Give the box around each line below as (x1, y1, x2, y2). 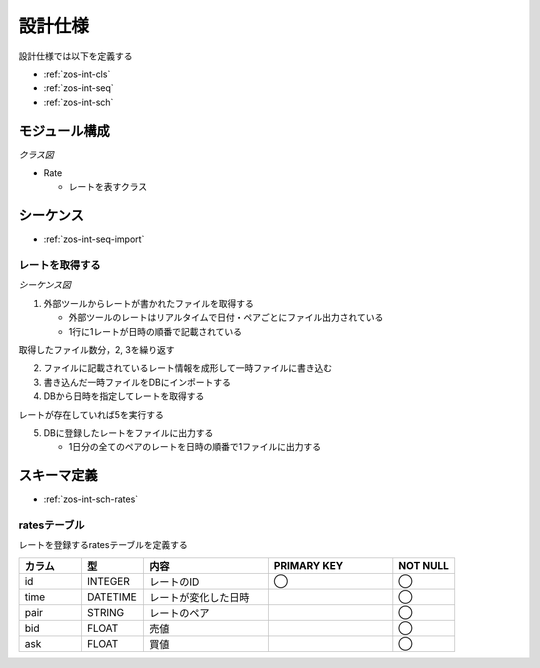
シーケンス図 (18, 279, 72, 291)
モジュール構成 (18, 122, 110, 139)
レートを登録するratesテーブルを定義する (18, 539, 189, 551)
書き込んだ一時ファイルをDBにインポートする (43, 376, 232, 388)
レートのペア (149, 606, 210, 620)
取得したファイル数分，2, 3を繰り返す (18, 344, 175, 356)
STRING (86, 605, 125, 619)
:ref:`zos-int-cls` (43, 68, 111, 80)
